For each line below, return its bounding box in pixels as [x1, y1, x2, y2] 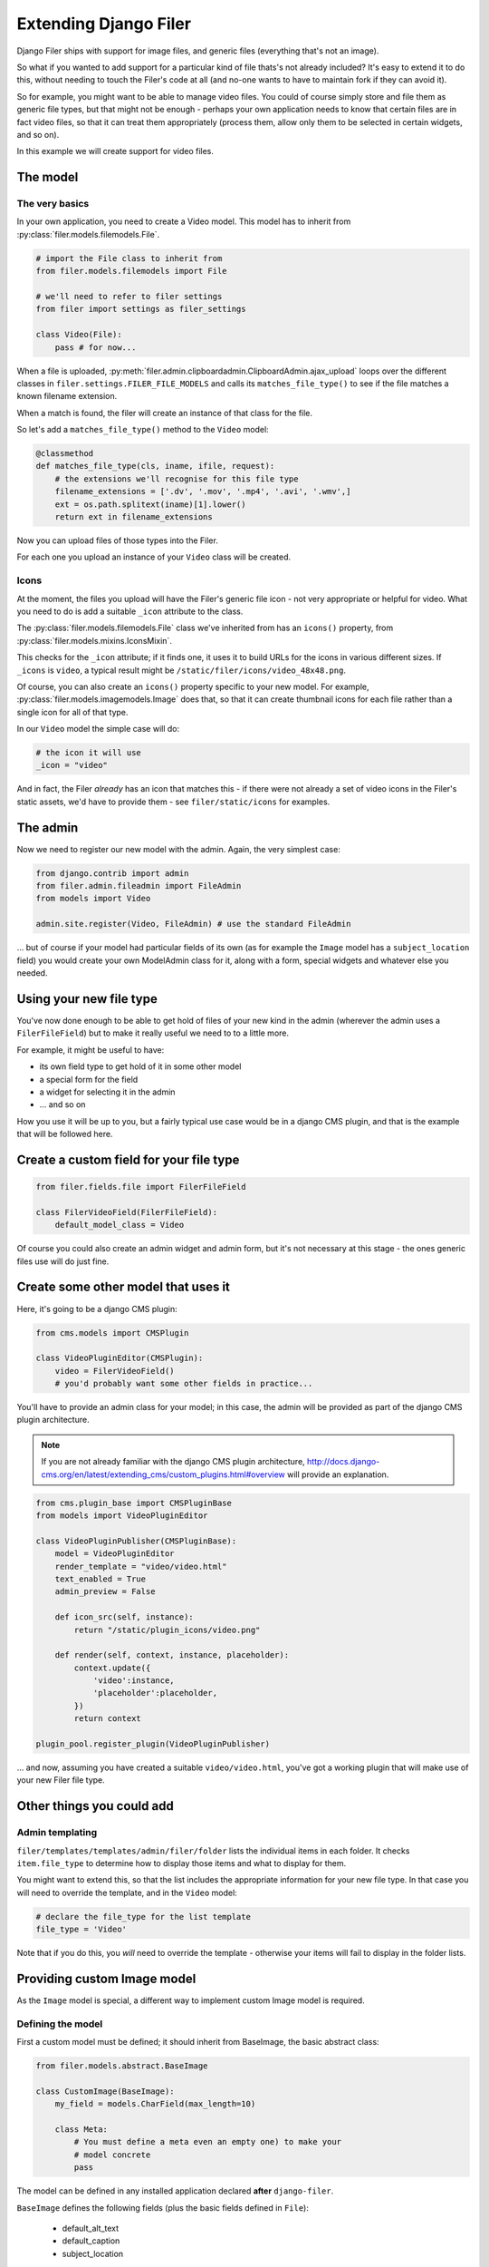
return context [73, 1714, 142, 1724]
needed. [16, 968, 48, 978]
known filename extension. [16, 391, 118, 402]
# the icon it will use [35, 748, 142, 758]
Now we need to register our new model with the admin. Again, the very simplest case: [16, 843, 341, 854]
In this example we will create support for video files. [16, 146, 215, 157]
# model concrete [73, 2149, 151, 2160]
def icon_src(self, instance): [54, 1612, 194, 1622]
